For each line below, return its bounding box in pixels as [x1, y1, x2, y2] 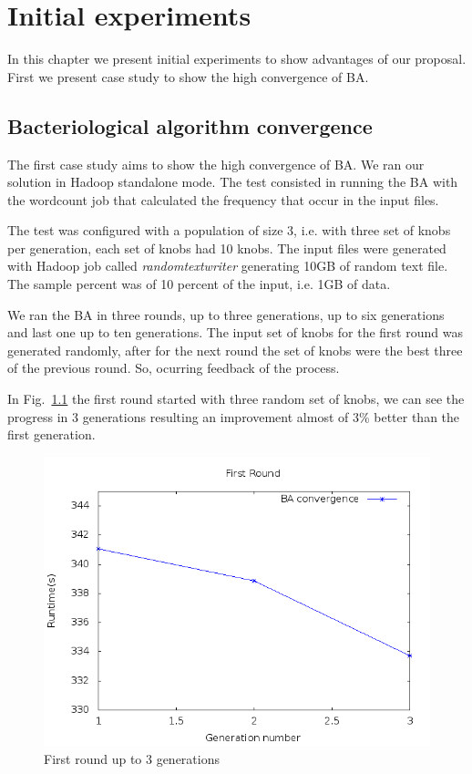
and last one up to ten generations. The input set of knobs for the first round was [7, 323, 463, 342]
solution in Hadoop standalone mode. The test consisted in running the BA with [7, 172, 458, 191]
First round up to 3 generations [44, 749, 220, 769]
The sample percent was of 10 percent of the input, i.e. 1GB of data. [7, 274, 391, 294]
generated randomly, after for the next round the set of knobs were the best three [7, 340, 463, 359]
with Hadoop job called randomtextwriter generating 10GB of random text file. [7, 256, 448, 275]
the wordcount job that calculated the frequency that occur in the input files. [7, 190, 439, 209]
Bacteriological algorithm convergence [7, 111, 373, 139]
